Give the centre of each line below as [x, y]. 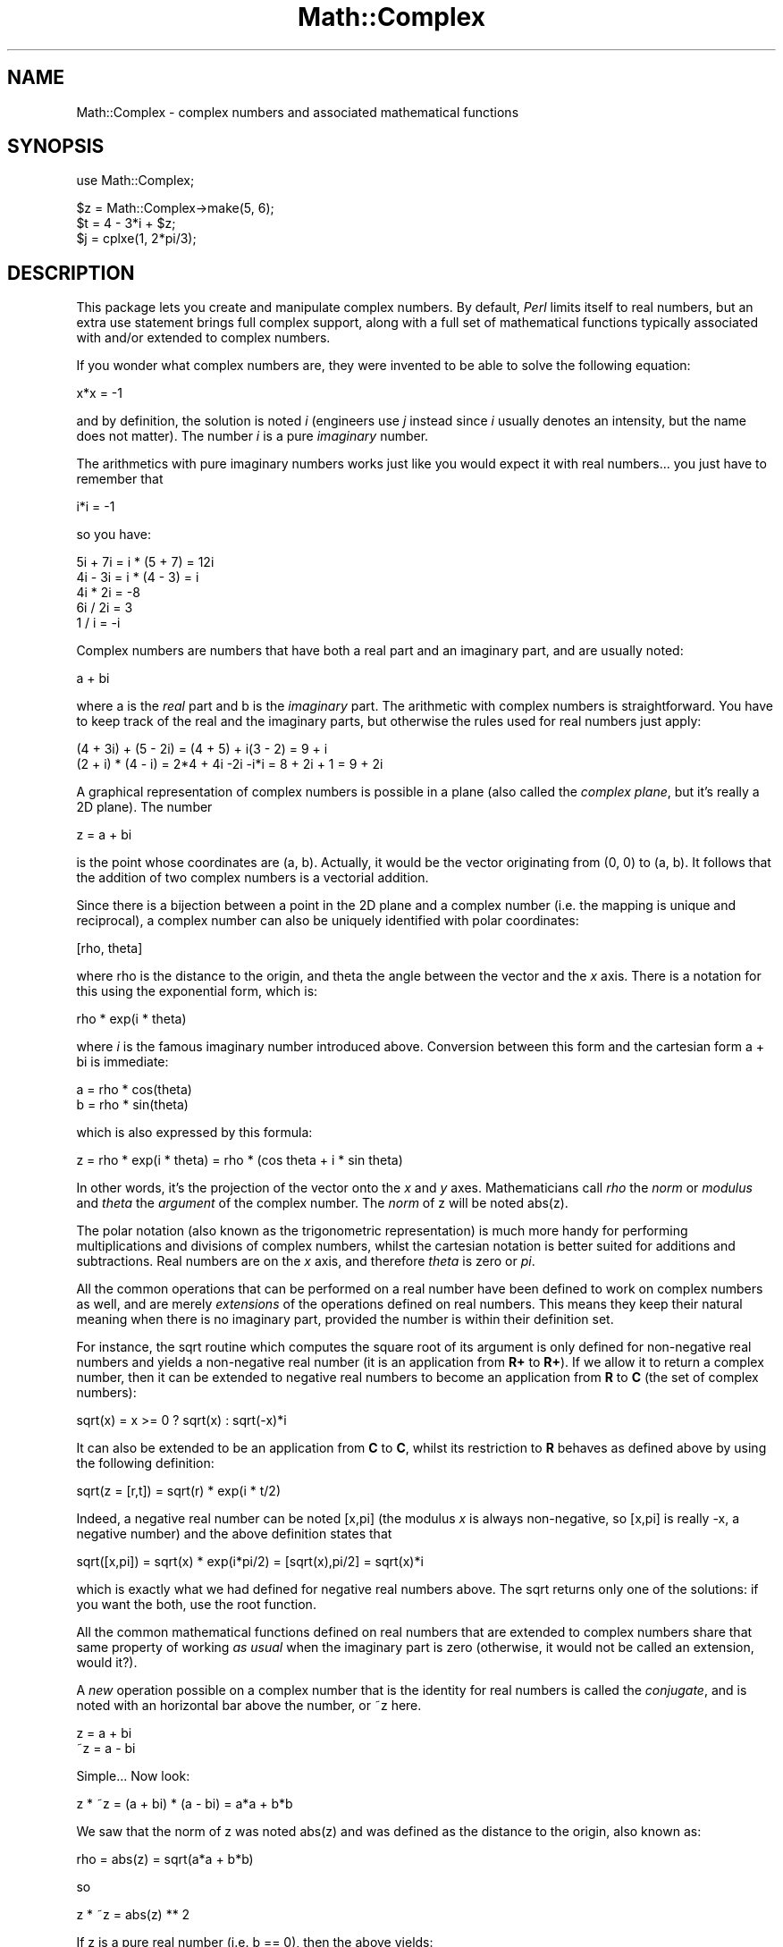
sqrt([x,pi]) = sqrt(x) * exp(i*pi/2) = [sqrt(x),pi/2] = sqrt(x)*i [250, 1562]
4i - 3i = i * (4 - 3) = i [138, 577]
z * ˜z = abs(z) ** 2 [133, 1915]
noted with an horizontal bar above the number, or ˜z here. [249, 1706]
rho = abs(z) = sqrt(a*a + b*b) [165, 1859]
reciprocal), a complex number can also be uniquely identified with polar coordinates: [328, 921]
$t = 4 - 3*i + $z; [126, 223]
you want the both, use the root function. [196, 1605]
